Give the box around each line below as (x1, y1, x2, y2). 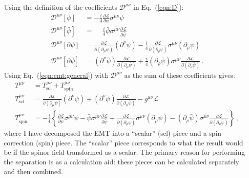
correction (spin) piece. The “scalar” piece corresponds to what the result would (4, 137, 243, 147)
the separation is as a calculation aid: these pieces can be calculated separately (4, 157, 239, 167)
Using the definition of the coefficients (4, 2, 117, 12)
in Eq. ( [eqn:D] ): (133, 2, 184, 12)
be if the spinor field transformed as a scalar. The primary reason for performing (4, 147, 245, 157)
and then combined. (4, 166, 63, 176)
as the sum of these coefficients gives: (124, 70, 235, 80)
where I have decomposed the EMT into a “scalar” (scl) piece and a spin (4, 128, 222, 138)
